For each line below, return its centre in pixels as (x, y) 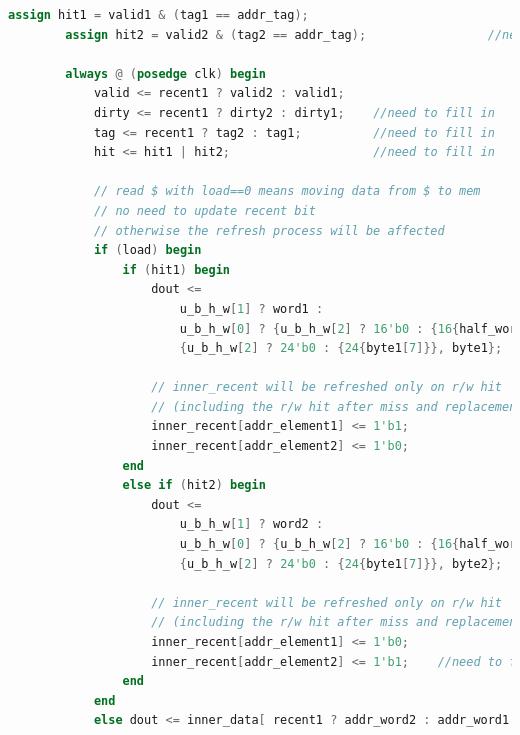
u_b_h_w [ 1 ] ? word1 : (251, 308)
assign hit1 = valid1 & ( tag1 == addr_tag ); (158, 15)
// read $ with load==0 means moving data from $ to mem (287, 191)
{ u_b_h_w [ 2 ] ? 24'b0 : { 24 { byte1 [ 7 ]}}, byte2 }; (341, 563)
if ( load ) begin (147, 250)
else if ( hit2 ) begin (194, 485)
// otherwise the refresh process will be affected (269, 230)
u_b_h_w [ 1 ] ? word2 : (251, 524)
